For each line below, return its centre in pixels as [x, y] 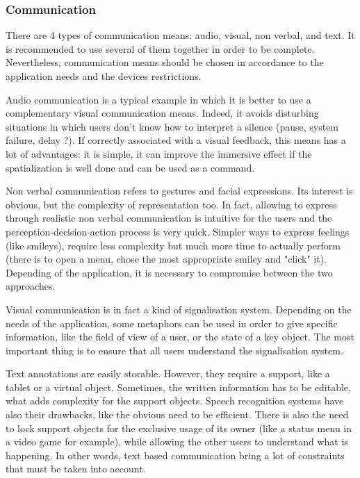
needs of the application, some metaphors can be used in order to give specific [172, 323]
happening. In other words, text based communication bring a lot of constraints [175, 455]
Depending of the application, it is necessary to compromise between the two [169, 272]
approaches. [31, 286]
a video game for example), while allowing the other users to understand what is [177, 442]
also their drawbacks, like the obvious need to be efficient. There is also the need [177, 414]
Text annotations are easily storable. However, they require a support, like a [168, 373]
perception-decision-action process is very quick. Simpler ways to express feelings [178, 231]
